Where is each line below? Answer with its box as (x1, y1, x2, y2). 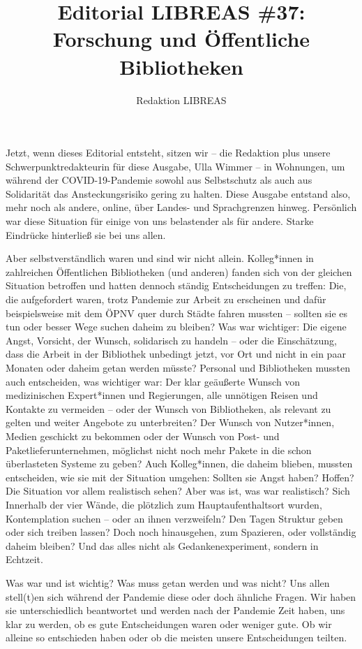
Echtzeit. (6, 552, 43, 567)
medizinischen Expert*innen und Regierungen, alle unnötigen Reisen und (6, 388, 318, 402)
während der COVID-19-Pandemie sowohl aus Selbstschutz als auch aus (6, 173, 312, 187)
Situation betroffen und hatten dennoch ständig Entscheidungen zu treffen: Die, (6, 278, 347, 293)
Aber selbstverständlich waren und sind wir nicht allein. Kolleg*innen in (6, 251, 314, 265)
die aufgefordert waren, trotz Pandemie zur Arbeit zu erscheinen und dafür (6, 292, 326, 307)
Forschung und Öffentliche (52, 24, 310, 53)
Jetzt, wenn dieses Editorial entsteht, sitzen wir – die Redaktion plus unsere (6, 145, 331, 160)
